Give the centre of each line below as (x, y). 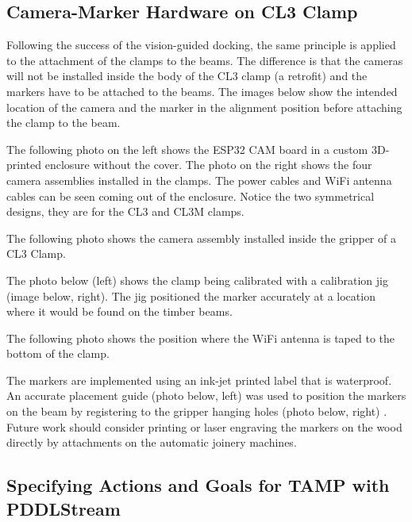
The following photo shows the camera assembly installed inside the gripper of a (201, 238)
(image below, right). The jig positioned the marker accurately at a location (191, 296)
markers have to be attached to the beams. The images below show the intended (202, 91)
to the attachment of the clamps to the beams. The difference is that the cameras (205, 60)
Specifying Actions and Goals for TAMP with (198, 485)
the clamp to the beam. (64, 123)
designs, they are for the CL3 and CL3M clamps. (125, 211)
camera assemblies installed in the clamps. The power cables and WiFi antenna (199, 180)
